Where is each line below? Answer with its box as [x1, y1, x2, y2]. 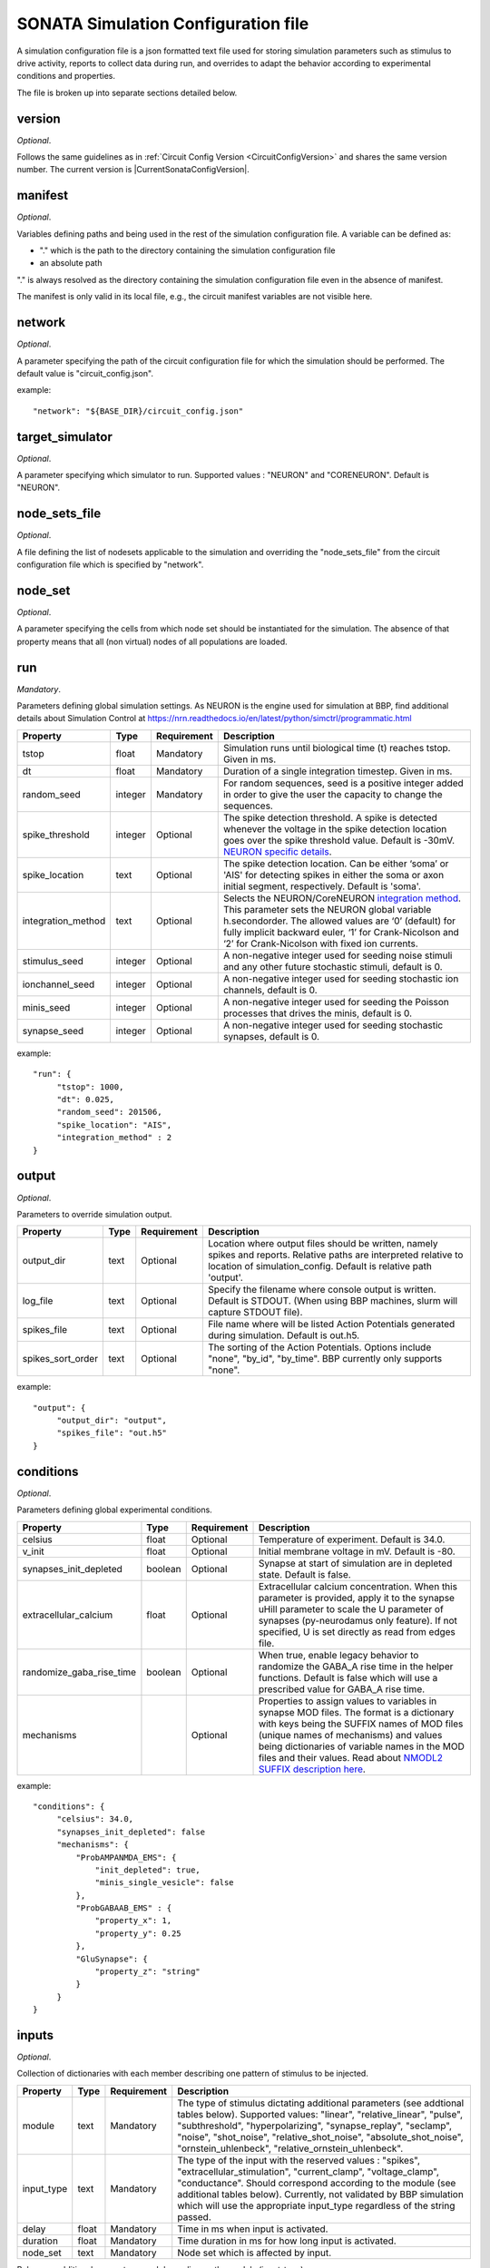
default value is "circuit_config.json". [16, 367, 154, 378]
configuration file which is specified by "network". [16, 559, 204, 571]
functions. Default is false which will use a [258, 1671, 438, 1684]
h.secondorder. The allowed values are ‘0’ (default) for [222, 914, 456, 927]
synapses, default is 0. [222, 1030, 320, 1042]
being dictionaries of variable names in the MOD [258, 1740, 465, 1753]
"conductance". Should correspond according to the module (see [177, 2176, 456, 2189]
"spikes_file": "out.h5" [56, 1428, 168, 1438]
